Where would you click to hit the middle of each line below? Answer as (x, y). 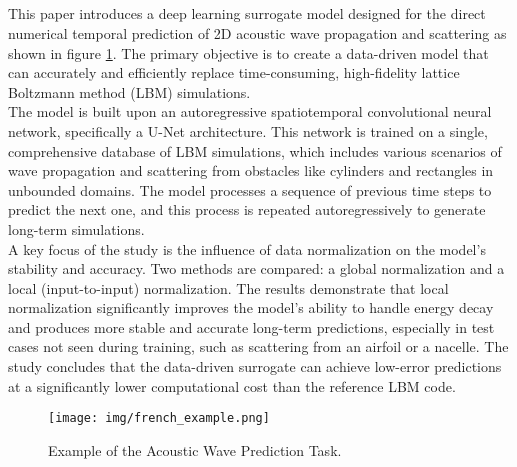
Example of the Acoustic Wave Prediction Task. (195, 449)
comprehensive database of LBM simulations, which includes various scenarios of (255, 150)
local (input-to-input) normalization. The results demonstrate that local (228, 287)
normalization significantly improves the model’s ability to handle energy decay (251, 307)
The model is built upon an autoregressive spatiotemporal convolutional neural (250, 111)
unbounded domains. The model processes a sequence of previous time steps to (250, 189)
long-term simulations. (76, 228)
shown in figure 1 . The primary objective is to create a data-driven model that (248, 52)
